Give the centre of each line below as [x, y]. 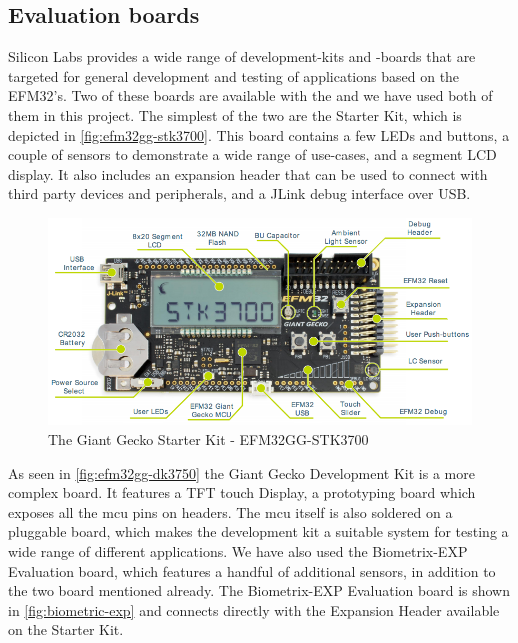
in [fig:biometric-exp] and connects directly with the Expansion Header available [254, 609]
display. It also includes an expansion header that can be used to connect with [248, 173]
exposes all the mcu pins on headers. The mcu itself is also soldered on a [230, 511]
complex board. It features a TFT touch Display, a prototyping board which [242, 492]
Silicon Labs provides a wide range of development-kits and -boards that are [242, 56]
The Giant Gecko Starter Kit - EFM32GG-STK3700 [208, 439]
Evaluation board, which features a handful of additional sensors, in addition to [252, 570]
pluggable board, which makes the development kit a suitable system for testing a [258, 531]
